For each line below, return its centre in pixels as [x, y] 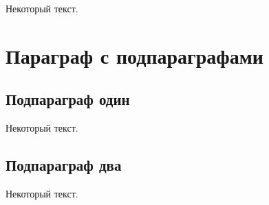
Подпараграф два [64, 165]
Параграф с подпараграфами [134, 55]
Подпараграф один [68, 99]
